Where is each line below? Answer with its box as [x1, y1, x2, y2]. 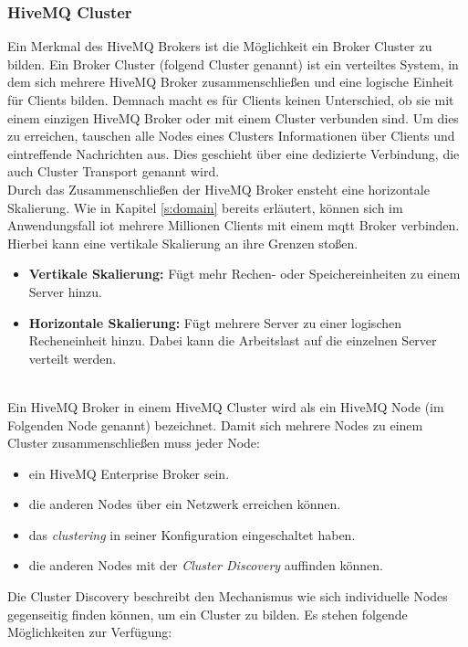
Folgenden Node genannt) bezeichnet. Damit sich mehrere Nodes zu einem [7, 415, 423, 434]
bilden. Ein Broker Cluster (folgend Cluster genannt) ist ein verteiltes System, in [7, 54, 459, 73]
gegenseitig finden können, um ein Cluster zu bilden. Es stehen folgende [7, 604, 408, 623]
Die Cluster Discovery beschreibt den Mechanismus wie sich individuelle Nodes [7, 587, 448, 606]
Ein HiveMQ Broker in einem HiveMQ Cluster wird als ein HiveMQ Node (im [7, 397, 444, 416]
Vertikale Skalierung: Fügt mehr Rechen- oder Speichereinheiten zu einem [28, 264, 461, 283]
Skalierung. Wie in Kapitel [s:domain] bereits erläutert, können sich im [7, 197, 403, 217]
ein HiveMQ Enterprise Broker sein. [28, 463, 230, 483]
